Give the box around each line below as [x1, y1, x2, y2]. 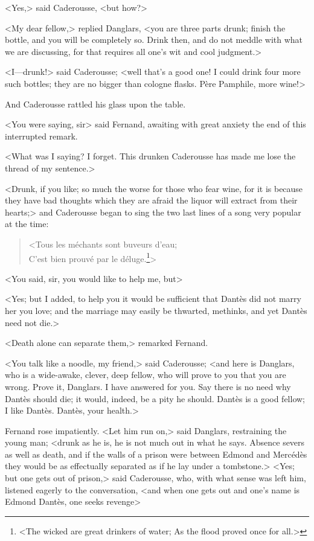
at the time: [5, 217, 49, 230]
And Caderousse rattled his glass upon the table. [5, 97, 186, 110]
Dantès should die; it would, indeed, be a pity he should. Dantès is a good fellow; [5, 392, 306, 405]
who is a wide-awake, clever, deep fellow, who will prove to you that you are [5, 368, 286, 381]
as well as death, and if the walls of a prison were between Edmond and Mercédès [5, 447, 307, 460]
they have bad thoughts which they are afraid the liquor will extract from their [5, 194, 298, 206]
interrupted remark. [5, 129, 78, 142]
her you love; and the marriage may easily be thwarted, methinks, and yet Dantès [5, 304, 307, 316]
